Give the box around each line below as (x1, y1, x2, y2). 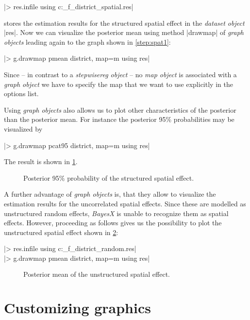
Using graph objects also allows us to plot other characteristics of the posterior (4, 104, 236, 115)
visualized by (4, 123, 43, 134)
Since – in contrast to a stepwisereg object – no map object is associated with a (4, 69, 237, 79)
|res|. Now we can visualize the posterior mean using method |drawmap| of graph (4, 27, 244, 37)
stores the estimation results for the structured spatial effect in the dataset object (4, 17, 245, 28)
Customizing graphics (4, 298, 151, 318)
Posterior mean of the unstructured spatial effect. (23, 269, 170, 279)
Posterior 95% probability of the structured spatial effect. (23, 172, 194, 183)
